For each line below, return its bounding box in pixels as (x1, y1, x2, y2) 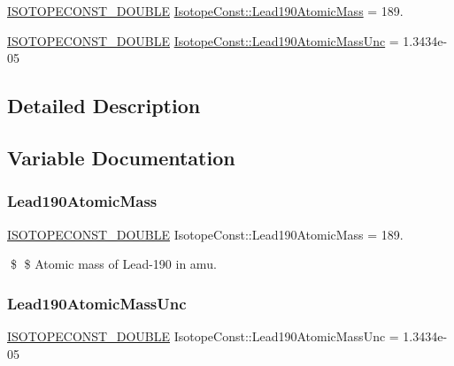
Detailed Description (7, 92, 201, 119)
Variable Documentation (7, 143, 235, 171)
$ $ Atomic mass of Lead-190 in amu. (10, 255, 217, 273)
